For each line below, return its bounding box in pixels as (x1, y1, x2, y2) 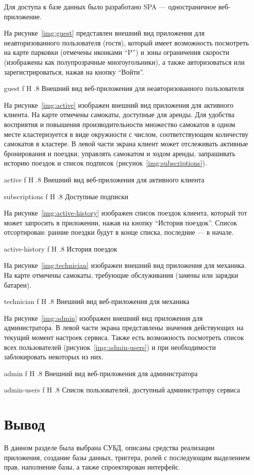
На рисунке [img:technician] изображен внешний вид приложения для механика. (4, 260, 246, 270)
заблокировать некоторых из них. (4, 351, 104, 362)
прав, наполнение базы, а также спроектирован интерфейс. (4, 462, 181, 472)
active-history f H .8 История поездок (4, 243, 117, 254)
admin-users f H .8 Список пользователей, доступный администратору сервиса (4, 385, 240, 395)
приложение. (4, 11, 42, 21)
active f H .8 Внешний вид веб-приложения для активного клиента (4, 174, 205, 184)
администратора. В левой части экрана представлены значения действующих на (4, 322, 244, 333)
